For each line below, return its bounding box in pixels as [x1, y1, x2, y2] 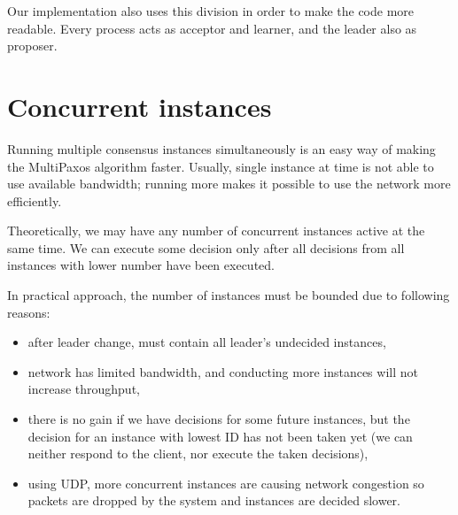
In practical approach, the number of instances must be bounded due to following [7, 286, 450, 304]
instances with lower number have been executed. [7, 256, 275, 274]
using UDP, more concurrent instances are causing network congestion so [27, 473, 424, 492]
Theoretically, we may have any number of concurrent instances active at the [7, 221, 425, 240]
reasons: [7, 303, 50, 321]
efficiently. [7, 191, 62, 210]
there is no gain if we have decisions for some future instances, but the [27, 410, 410, 428]
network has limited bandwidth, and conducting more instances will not [27, 362, 418, 380]
